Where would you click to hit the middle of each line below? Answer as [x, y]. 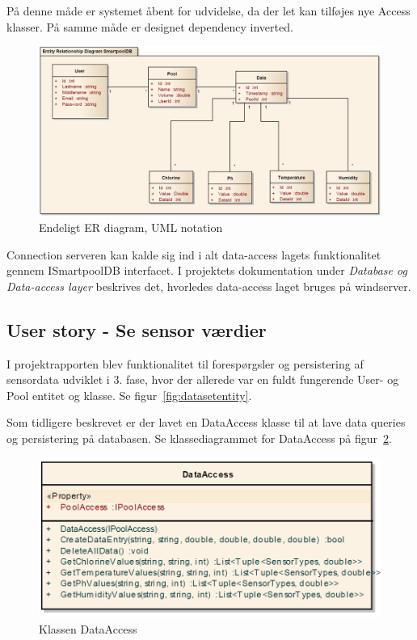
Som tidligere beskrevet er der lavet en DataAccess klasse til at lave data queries [206, 422]
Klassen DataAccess [88, 628]
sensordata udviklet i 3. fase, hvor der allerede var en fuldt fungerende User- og [203, 379]
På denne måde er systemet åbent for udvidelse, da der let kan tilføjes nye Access [208, 11]
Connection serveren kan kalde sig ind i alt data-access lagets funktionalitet [194, 254]
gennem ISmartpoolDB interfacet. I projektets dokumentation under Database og [207, 270]
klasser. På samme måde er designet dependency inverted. [150, 26]
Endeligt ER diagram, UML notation [131, 227]
